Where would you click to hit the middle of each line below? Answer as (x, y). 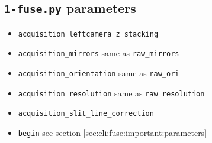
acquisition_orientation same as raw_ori (99, 73)
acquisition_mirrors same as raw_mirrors (99, 53)
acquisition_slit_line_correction (86, 114)
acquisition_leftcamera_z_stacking (88, 34)
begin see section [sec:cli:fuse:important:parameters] (113, 133)
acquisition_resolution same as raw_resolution (111, 92)
